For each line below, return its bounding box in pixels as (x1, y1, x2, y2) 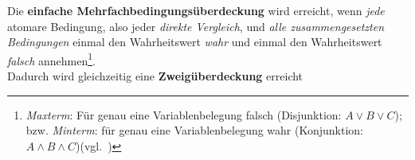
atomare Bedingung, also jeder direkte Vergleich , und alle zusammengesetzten (7, 18, 385, 34)
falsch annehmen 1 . (7, 49, 96, 68)
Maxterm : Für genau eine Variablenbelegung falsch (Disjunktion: (25, 106, 342, 123)
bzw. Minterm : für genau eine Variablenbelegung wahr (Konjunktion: (25, 122, 363, 139)
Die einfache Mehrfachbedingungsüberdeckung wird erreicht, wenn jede (7, 2, 385, 18)
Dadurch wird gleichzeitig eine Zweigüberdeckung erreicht (7, 68, 303, 84)
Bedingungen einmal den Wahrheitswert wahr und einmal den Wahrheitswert (7, 33, 382, 50)
